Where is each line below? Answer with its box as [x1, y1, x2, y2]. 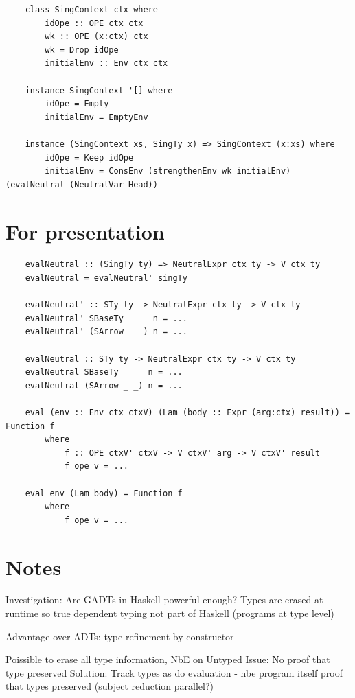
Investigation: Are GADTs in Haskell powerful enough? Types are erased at [5, 592, 323, 607]
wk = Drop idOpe [45, 45, 119, 55]
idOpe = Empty [45, 99, 109, 109]
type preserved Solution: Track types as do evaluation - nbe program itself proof [5, 665, 343, 679]
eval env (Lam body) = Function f [25, 488, 183, 498]
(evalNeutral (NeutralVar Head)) [5, 179, 158, 189]
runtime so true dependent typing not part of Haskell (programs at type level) [5, 606, 334, 620]
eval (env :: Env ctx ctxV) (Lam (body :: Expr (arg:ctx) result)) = [25, 407, 350, 417]
